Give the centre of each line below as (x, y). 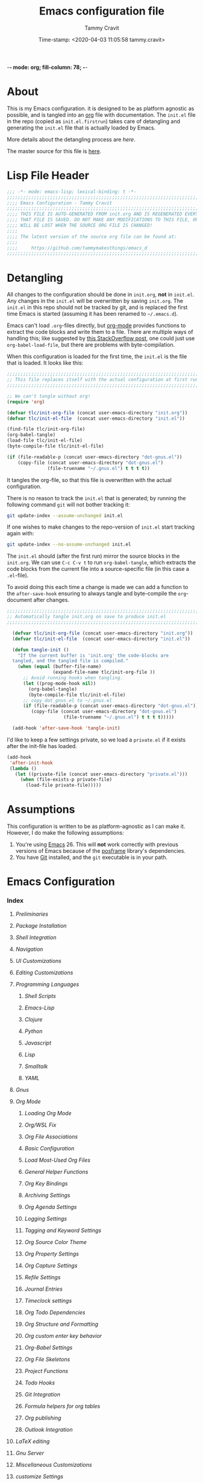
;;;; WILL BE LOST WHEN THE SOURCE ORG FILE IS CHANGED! (80, 226)
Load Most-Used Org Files (58, 1160)
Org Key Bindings (46, 1183)
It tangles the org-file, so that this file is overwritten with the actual (89, 480)
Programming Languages (47, 984)
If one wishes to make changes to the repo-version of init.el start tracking (101, 527)
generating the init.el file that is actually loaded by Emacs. (81, 128)
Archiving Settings (47, 1195)
